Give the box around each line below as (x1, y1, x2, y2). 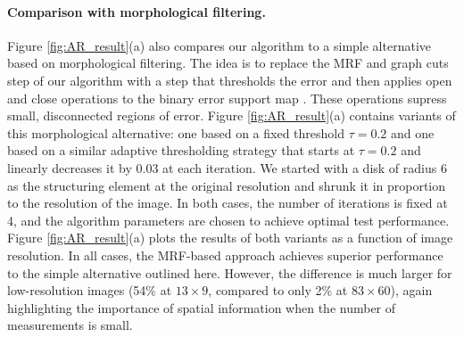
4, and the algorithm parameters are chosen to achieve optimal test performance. (7, 210, 450, 229)
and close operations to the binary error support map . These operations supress (7, 88, 447, 107)
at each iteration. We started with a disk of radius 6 (162, 158, 447, 177)
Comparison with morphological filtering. (7, 2, 266, 21)
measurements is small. (7, 316, 133, 334)
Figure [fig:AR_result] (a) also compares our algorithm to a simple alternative (7, 36, 431, 54)
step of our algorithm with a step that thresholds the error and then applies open (7, 70, 452, 89)
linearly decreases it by (7, 158, 132, 177)
